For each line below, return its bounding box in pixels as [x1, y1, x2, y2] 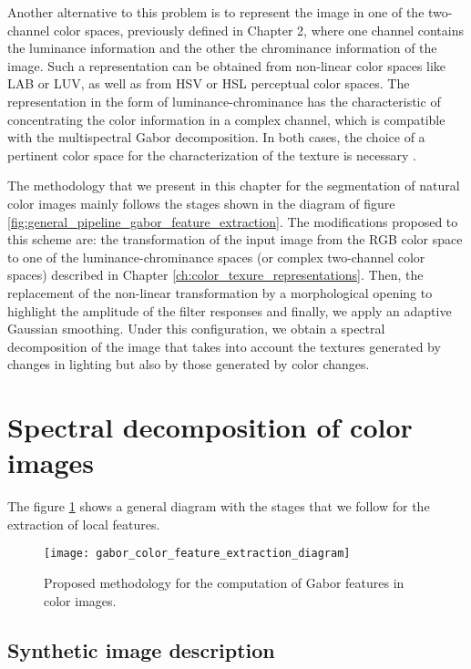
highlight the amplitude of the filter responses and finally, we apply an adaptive [7, 301, 452, 320]
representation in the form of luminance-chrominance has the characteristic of [7, 91, 441, 110]
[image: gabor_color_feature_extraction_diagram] [44, 547, 351, 561]
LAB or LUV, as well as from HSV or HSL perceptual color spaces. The [7, 74, 410, 93]
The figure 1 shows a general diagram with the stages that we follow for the [7, 497, 430, 516]
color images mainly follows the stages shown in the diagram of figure [7, 193, 395, 212]
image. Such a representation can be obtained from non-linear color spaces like [7, 56, 446, 75]
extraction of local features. [7, 514, 160, 533]
